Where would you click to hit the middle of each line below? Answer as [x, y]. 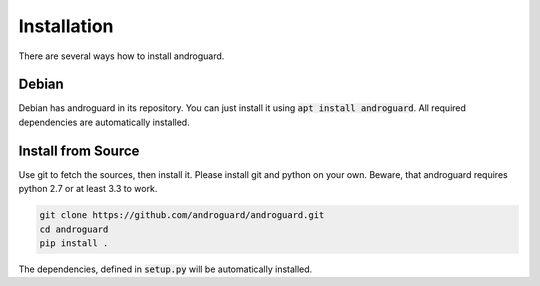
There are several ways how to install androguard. [121, 56]
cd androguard [74, 229]
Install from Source [79, 150]
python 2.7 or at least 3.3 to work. [88, 189]
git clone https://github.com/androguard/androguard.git [182, 215]
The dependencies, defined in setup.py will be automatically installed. [165, 269]
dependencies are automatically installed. [104, 122]
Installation [66, 26]
